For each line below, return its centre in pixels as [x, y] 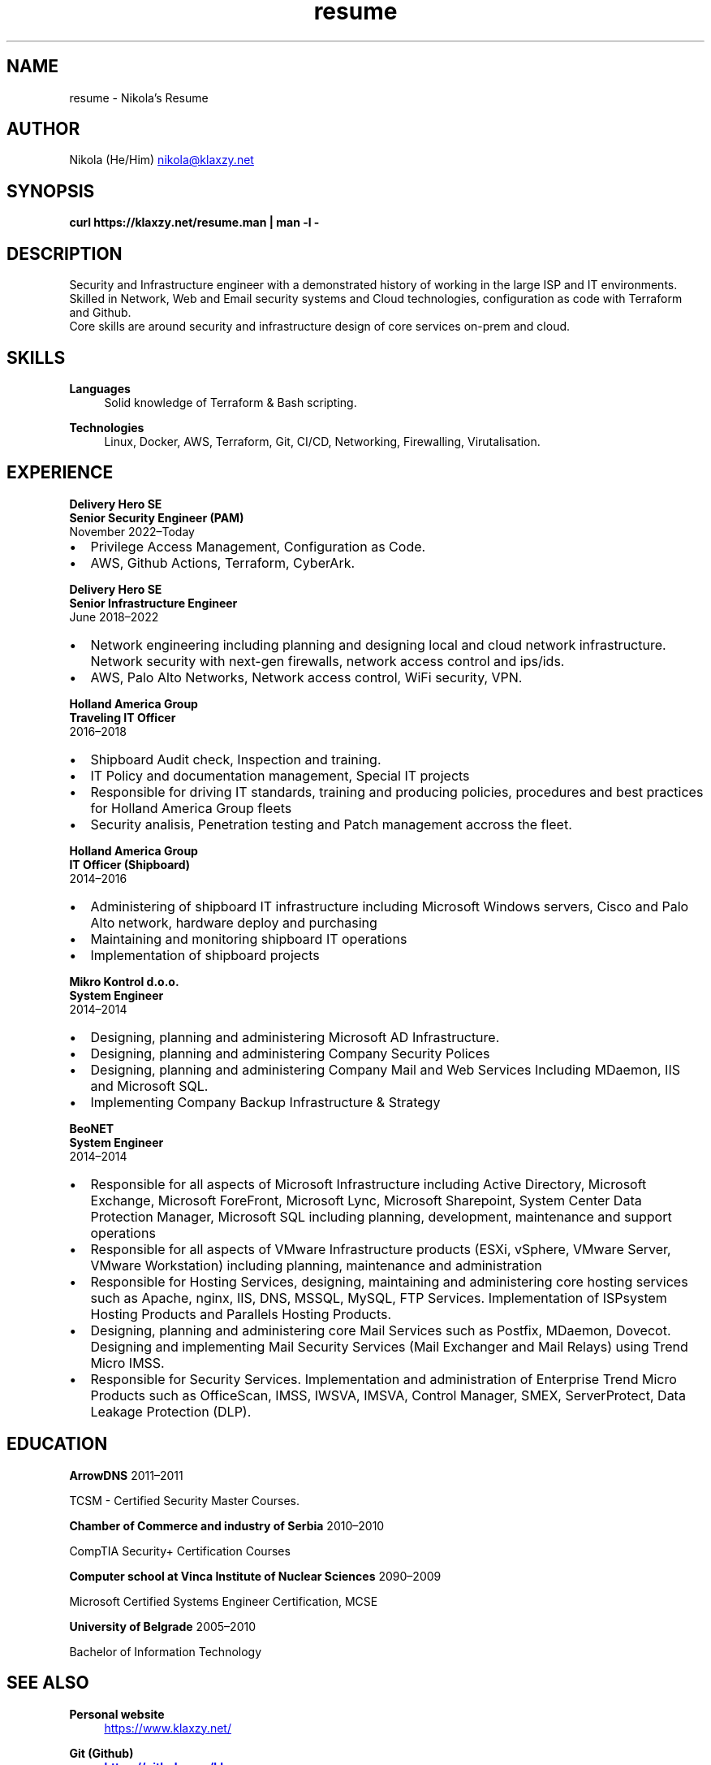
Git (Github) [101, 1753]
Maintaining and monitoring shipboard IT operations [249, 939]
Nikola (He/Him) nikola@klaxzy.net [162, 160]
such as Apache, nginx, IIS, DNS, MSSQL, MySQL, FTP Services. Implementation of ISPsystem [379, 1298]
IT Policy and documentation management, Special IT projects [280, 775]
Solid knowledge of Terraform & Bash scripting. [231, 402]
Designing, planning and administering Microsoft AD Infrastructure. [295, 1037]
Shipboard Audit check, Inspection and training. [236, 759]
